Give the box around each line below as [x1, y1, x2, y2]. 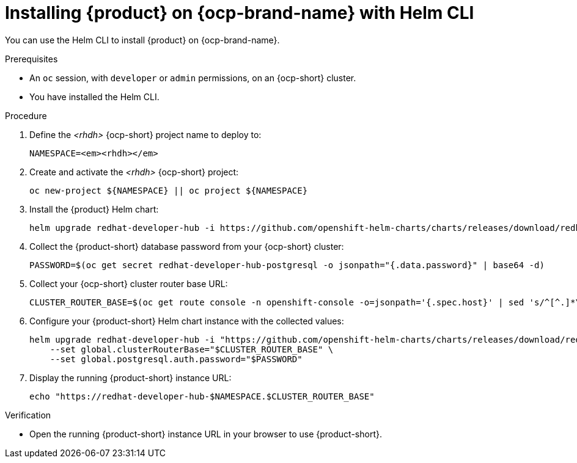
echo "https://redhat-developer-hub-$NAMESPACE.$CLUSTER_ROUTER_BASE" [29, 391, 375, 401]
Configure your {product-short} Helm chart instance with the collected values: [29, 315, 344, 326]
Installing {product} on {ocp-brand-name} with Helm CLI [5, 2, 474, 23]
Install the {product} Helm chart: [29, 203, 159, 214]
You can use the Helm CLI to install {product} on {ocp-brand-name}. [5, 34, 280, 45]
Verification [5, 409, 51, 420]
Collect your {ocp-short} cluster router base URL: [29, 278, 228, 289]
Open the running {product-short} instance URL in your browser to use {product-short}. [29, 428, 382, 439]
